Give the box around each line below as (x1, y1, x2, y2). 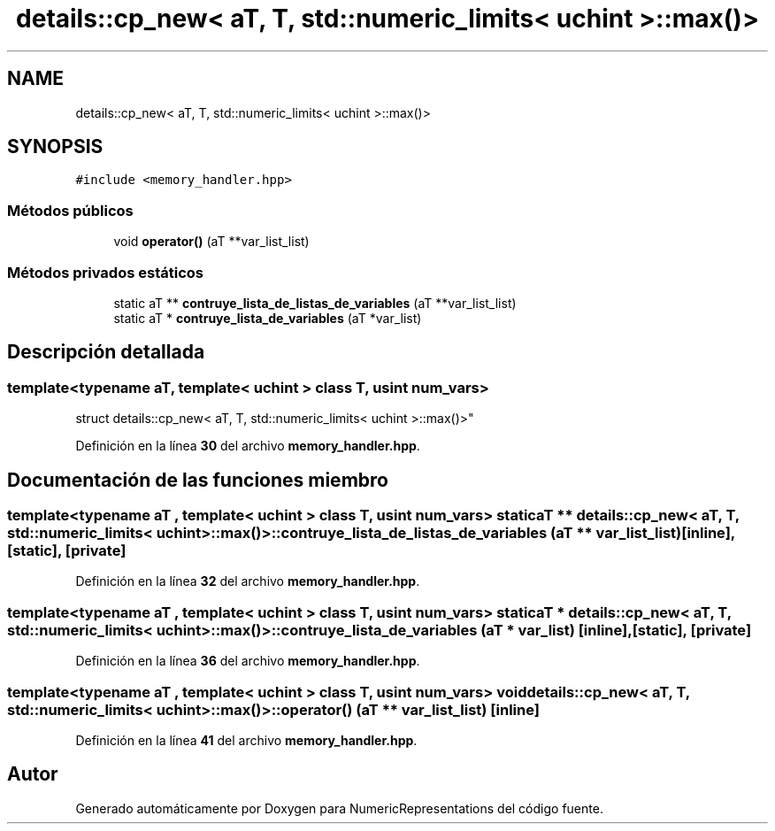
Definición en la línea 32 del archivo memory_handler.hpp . (75, 573, 420, 589)
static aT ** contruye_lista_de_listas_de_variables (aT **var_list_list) (113, 295, 517, 311)
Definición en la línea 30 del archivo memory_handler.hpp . (75, 438, 420, 454)
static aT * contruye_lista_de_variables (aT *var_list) (113, 310, 422, 326)
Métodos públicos (7, 201, 134, 219)
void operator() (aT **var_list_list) (113, 234, 310, 250)
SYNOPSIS (7, 135, 104, 158)
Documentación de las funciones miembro (7, 468, 388, 491)
